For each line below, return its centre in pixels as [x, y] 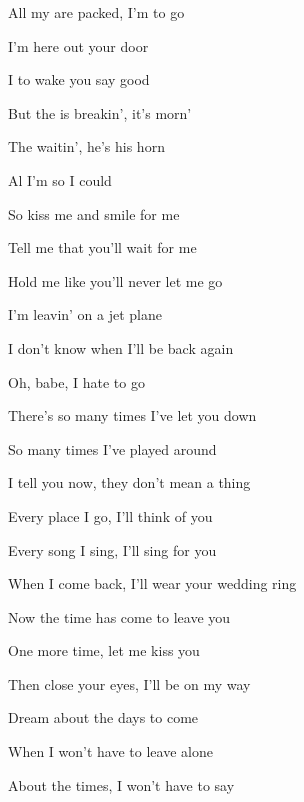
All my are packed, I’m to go [96, 12]
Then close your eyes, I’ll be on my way [129, 683]
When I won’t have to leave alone [110, 751]
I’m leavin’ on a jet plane [85, 314]
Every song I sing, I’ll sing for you [112, 549]
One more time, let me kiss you [104, 650]
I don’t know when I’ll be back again [121, 347]
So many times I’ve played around [112, 448]
